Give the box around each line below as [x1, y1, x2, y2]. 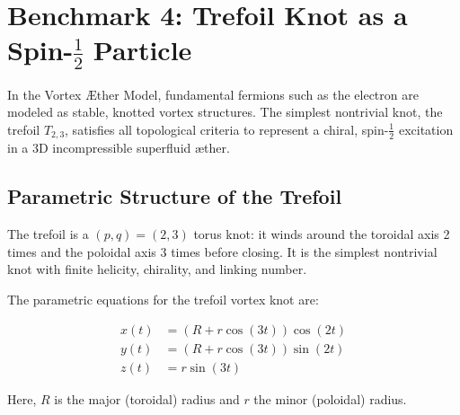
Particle [93, 31, 192, 68]
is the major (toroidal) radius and [54, 389, 240, 408]
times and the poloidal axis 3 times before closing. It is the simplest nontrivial [7, 242, 438, 260]
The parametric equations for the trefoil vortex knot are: [7, 290, 319, 308]
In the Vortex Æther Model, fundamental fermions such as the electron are [7, 84, 419, 103]
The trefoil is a [7, 225, 89, 243]
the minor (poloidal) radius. [253, 389, 407, 408]
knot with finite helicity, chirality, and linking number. [7, 260, 307, 278]
